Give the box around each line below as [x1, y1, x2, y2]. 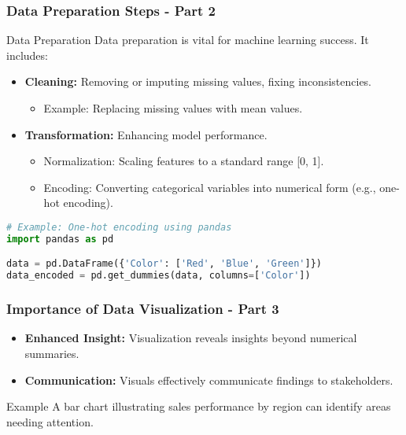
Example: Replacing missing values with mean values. [43, 100, 303, 116]
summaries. [24, 345, 79, 361]
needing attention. [6, 413, 94, 429]
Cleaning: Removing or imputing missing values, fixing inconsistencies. [24, 73, 372, 90]
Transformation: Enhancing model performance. [24, 126, 268, 142]
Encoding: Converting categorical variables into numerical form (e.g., [43, 179, 376, 195]
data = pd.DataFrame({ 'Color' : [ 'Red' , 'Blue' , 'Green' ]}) [6, 258, 322, 270]
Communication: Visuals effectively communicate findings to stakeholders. [24, 371, 393, 388]
